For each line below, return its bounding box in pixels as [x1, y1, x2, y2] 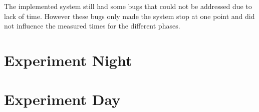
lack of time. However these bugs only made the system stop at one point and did [4, 10, 255, 21]
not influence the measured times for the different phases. [4, 20, 180, 31]
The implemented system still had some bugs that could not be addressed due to [4, 1, 252, 11]
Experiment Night [4, 49, 132, 70]
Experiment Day [4, 89, 121, 109]
